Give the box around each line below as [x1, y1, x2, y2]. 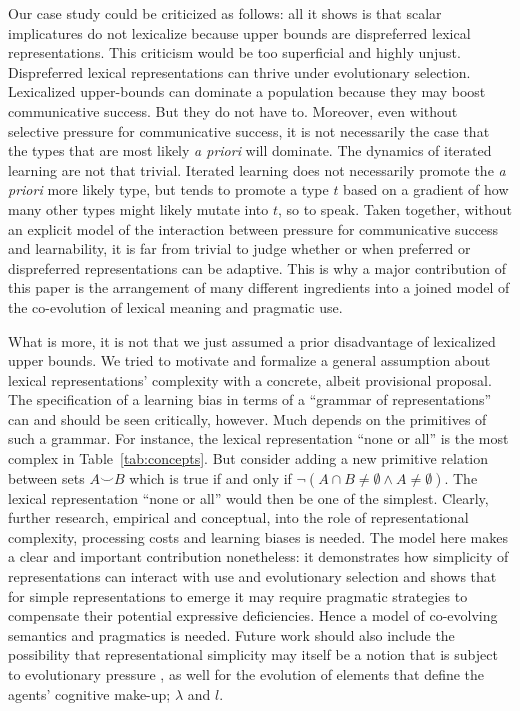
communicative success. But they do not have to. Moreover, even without [8, 100, 458, 121]
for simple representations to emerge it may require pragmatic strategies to [8, 585, 468, 606]
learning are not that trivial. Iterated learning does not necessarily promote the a [8, 159, 506, 180]
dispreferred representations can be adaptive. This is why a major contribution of [8, 257, 507, 278]
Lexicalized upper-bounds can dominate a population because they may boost [8, 81, 486, 102]
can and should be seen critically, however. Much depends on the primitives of [8, 408, 487, 429]
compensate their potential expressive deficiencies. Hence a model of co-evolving [8, 605, 498, 626]
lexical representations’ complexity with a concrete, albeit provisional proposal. [8, 369, 492, 390]
